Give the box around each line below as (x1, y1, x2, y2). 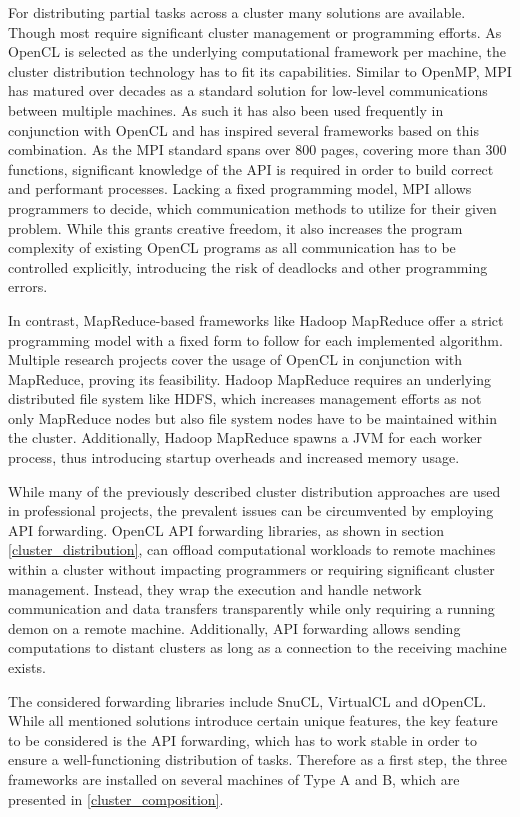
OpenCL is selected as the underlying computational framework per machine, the (8, 41, 506, 62)
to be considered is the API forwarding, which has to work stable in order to (8, 729, 477, 750)
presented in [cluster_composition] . (8, 788, 224, 809)
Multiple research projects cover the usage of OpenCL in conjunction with (8, 349, 463, 370)
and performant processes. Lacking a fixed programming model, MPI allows (8, 178, 472, 199)
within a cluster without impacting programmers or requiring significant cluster (8, 559, 495, 580)
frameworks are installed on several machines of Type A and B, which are (8, 768, 460, 789)
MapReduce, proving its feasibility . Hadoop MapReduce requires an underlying (8, 368, 492, 389)
